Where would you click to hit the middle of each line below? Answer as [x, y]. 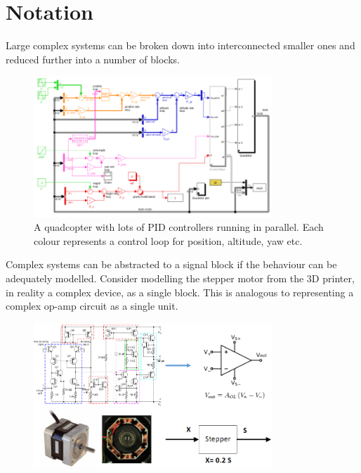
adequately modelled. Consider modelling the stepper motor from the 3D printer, [180, 278]
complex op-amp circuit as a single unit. [92, 306]
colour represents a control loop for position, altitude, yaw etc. [168, 240]
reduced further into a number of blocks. [93, 59]
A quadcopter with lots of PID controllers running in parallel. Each [179, 227]
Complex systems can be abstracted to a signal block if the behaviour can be [171, 264]
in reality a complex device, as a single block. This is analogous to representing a [180, 292]
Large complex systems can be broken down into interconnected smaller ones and [180, 45]
